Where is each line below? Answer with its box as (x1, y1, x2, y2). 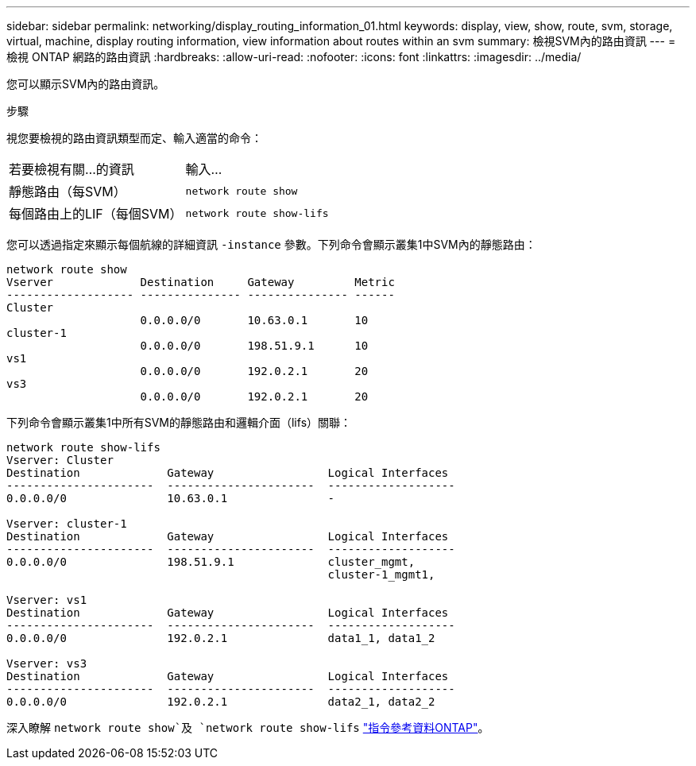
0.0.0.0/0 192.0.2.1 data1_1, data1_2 (6, 632, 435, 644)
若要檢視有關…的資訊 (9, 161, 134, 177)
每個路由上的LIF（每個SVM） (9, 206, 183, 222)
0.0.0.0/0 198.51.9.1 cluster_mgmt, (6, 555, 416, 568)
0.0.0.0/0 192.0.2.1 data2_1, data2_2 (6, 695, 435, 708)
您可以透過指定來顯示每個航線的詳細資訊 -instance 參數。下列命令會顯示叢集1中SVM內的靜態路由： (6, 238, 536, 251)
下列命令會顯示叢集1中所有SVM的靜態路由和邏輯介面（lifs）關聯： (6, 416, 352, 429)
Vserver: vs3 (6, 657, 87, 670)
